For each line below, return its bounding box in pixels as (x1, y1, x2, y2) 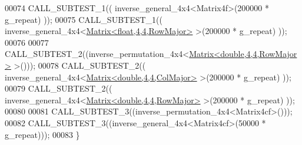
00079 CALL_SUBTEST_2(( (5, 82, 112, 95)
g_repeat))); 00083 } (5, 128, 80, 140)
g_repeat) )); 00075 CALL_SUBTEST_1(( (5, 13, 162, 25)
